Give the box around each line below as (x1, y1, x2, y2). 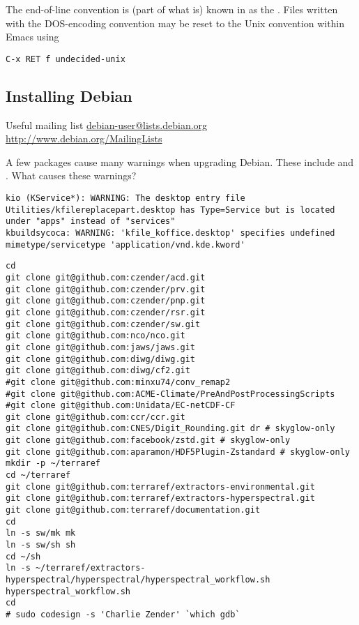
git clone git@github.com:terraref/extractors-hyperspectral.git (6, 493, 315, 504)
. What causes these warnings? (6, 168, 137, 183)
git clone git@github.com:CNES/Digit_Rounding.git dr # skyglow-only (6, 423, 335, 434)
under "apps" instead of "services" (6, 216, 176, 227)
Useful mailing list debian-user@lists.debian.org (6, 117, 208, 132)
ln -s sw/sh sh (6, 540, 76, 550)
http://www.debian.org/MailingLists (6, 131, 162, 146)
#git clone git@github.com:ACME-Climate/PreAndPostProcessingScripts (6, 389, 335, 399)
